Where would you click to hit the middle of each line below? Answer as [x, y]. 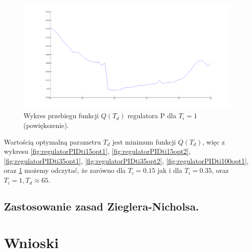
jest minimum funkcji [144, 141]
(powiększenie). [46, 125]
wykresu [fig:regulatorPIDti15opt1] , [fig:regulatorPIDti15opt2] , [97, 151]
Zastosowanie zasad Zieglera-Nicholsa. [102, 206]
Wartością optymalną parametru [52, 141]
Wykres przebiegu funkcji [61, 115]
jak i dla [170, 170]
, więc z [214, 141]
